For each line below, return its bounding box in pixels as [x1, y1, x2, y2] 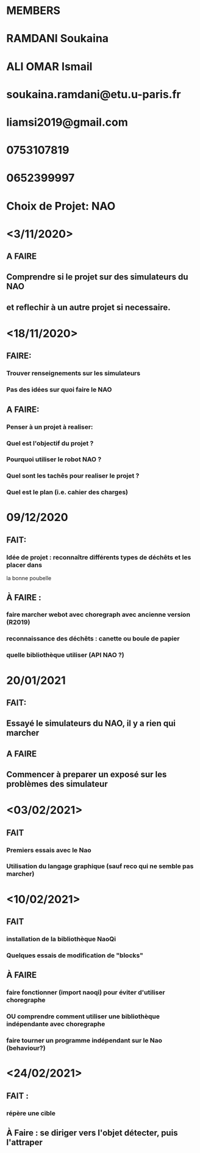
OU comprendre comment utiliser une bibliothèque [6, 1012, 160, 1021]
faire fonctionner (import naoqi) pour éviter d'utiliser [6, 988, 166, 997]
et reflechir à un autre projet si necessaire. [6, 302, 171, 312]
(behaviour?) [6, 1044, 46, 1052]
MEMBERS [6, 4, 61, 18]
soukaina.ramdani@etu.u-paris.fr [6, 87, 181, 101]
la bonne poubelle [6, 575, 52, 582]
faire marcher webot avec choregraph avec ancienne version [6, 611, 191, 619]
